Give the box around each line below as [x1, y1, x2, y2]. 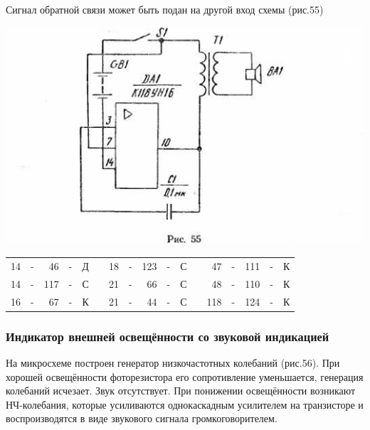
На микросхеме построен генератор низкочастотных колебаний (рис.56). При [6, 355, 340, 370]
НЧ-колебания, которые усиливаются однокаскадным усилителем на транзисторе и [6, 397, 364, 412]
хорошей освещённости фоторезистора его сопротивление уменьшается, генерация [6, 369, 364, 384]
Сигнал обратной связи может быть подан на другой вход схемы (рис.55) [6, 2, 324, 16]
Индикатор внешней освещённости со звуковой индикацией [6, 327, 329, 345]
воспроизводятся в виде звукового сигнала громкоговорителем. [6, 411, 277, 426]
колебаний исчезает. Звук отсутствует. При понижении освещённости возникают [6, 383, 356, 398]
